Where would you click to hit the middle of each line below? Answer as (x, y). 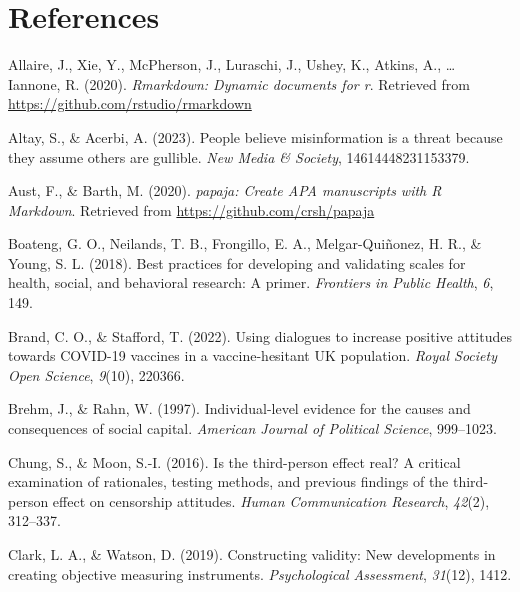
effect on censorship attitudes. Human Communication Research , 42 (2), (271, 500)
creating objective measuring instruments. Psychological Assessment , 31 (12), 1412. (260, 573)
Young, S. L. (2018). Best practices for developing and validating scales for (237, 262)
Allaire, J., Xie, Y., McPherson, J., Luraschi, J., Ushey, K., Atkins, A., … (232, 64)
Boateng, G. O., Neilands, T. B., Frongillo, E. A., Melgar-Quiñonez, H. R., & (245, 243)
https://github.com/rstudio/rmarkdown (130, 103)
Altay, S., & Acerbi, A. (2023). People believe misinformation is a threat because (255, 136)
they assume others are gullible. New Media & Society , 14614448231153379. (239, 156)
